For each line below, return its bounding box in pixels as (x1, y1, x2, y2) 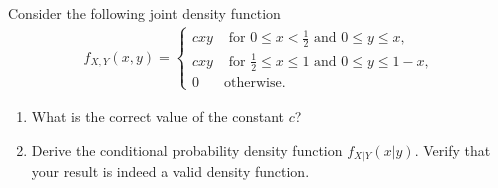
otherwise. (224, 75, 286, 90)
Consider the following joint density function (8, 3, 281, 23)
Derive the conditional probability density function (31, 139, 343, 160)
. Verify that (414, 139, 491, 160)
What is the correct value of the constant (31, 105, 285, 126)
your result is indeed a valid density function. (31, 160, 310, 181)
